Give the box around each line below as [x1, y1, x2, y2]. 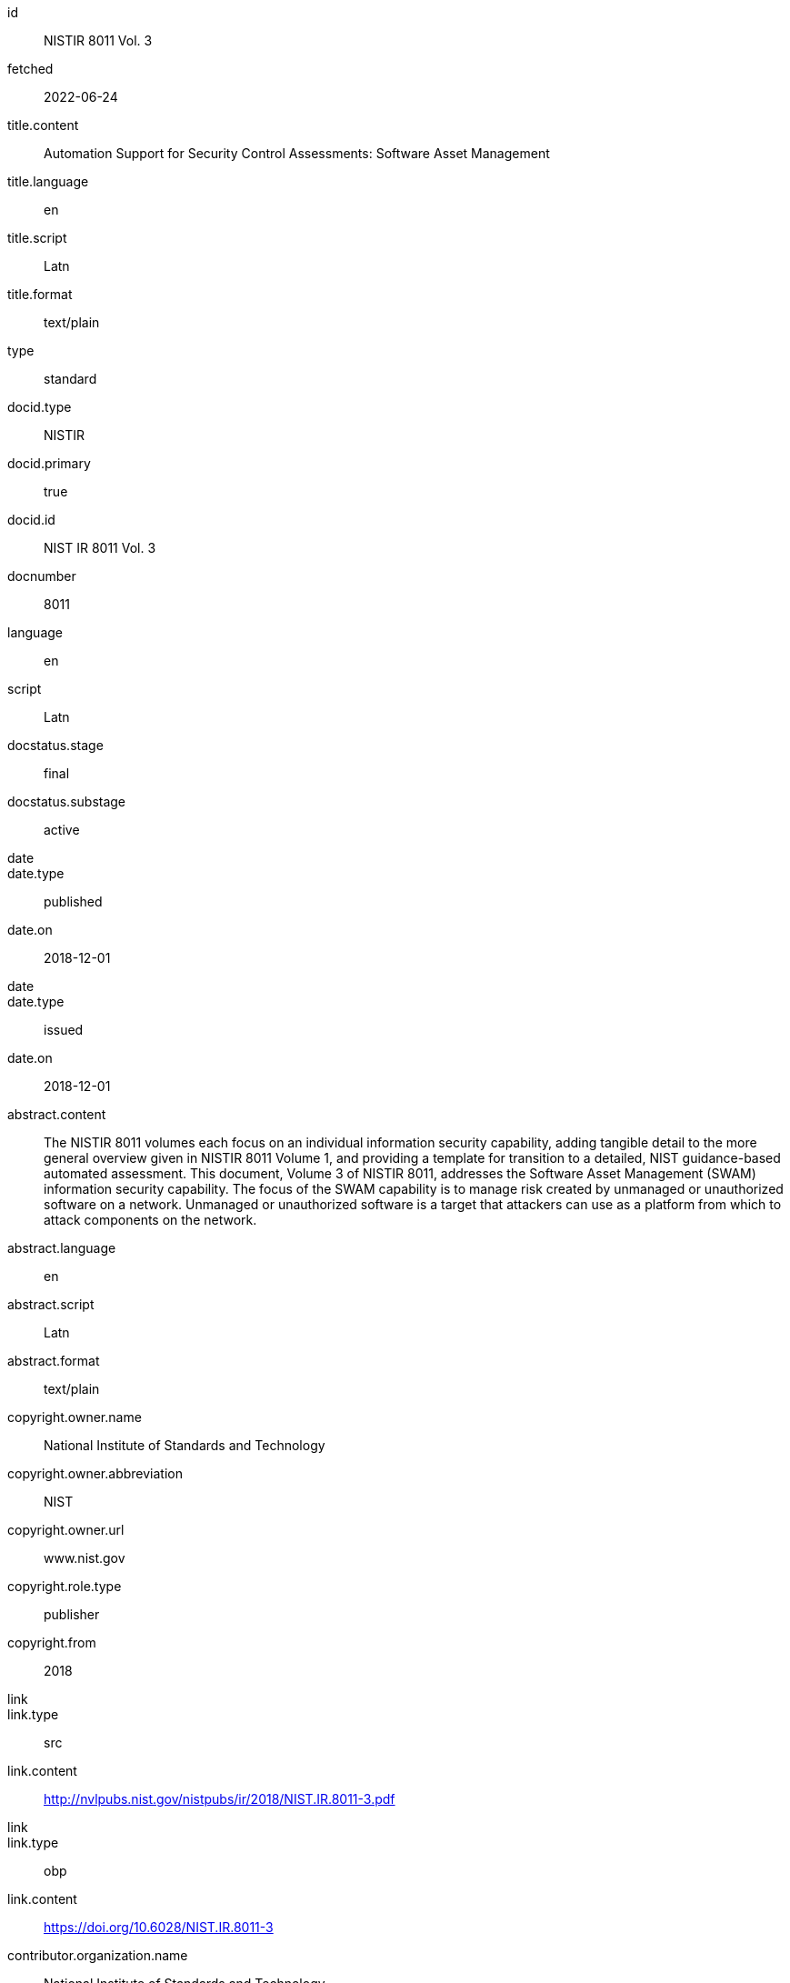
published [44, 894, 103, 909]
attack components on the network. [44, 1212, 257, 1227]
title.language [7, 174, 89, 189]
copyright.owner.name [7, 1409, 142, 1425]
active [44, 822, 80, 837]
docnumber [7, 568, 76, 584]
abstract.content [7, 1107, 106, 1122]
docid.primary [7, 456, 91, 471]
